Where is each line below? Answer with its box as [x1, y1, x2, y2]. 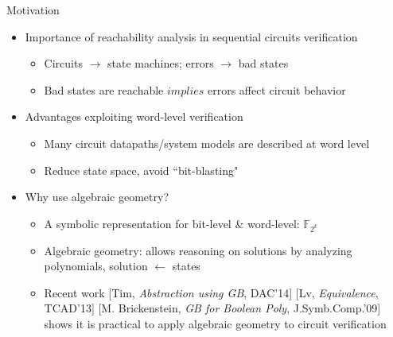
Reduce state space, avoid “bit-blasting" [44, 161, 239, 178]
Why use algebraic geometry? [25, 188, 169, 205]
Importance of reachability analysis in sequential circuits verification [25, 28, 358, 45]
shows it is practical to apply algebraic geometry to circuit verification [44, 315, 387, 331]
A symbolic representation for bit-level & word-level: [44, 215, 300, 231]
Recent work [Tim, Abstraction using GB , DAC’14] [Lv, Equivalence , [44, 284, 379, 300]
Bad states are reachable [44, 81, 164, 98]
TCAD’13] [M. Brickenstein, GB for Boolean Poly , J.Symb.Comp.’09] [44, 300, 381, 316]
